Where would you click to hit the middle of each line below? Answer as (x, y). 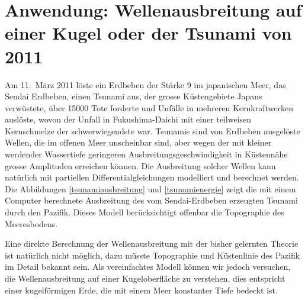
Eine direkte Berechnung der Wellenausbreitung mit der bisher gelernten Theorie (152, 243)
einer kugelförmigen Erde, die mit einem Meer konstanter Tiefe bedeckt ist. (141, 290)
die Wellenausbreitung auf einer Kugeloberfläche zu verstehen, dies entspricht (145, 278)
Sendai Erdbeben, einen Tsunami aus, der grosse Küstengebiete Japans (134, 96)
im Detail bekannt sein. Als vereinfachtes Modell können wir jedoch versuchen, (148, 267)
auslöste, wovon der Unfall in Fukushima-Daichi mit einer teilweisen (128, 119)
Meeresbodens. (31, 223)
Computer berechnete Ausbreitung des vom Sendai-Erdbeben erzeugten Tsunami (151, 200)
